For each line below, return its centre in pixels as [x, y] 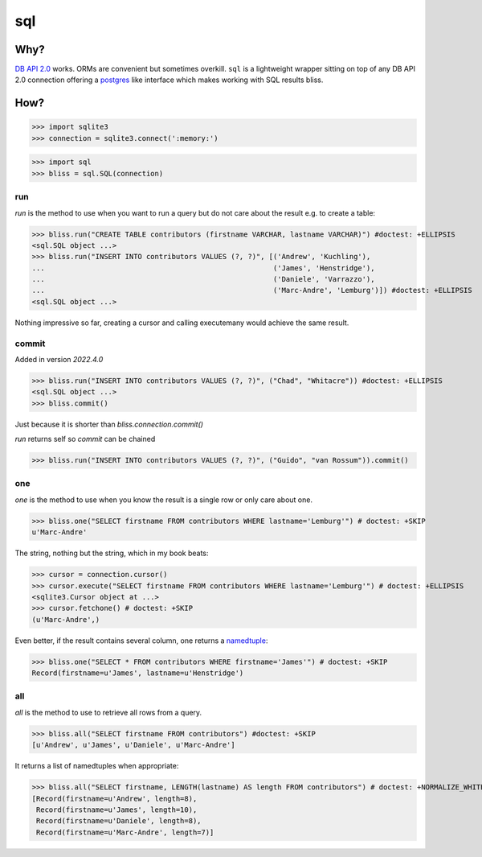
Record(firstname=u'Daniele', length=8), [119, 821]
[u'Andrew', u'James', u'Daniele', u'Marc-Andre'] [134, 745]
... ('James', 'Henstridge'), [203, 268]
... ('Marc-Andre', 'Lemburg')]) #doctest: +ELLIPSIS [252, 290]
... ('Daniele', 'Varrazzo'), [203, 279]
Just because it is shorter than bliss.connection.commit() [109, 424]
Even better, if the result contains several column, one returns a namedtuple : [141, 641]
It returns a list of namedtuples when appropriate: [97, 766]
